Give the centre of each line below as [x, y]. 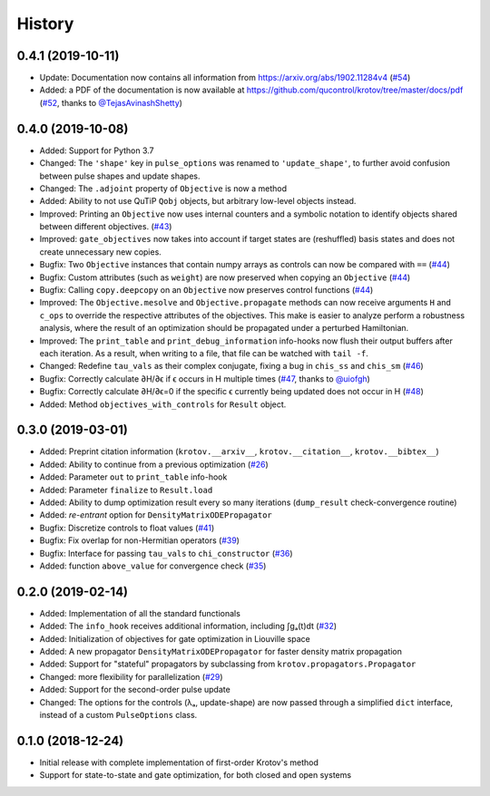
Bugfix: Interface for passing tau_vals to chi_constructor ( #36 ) [167, 553]
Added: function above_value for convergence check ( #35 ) [153, 566]
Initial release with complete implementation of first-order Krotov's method [179, 762]
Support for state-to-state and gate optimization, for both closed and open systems [196, 775]
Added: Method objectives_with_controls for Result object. [163, 404]
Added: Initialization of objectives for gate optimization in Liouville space [175, 638]
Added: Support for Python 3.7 [97, 150]
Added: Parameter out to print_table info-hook [133, 477]
